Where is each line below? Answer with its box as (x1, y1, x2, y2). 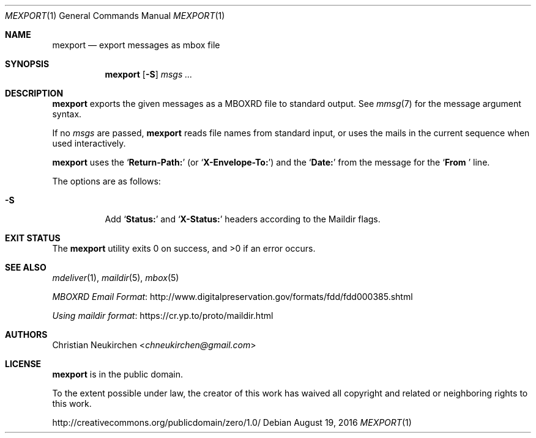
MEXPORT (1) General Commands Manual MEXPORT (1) (5, 10, 225, 21)
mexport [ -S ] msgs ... (105, 69, 193, 79)
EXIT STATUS (5, 233, 61, 243)
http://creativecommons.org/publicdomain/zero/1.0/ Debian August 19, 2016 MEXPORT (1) (52, 417, 412, 428)
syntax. (52, 109, 82, 119)
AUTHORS (5, 329, 48, 340)
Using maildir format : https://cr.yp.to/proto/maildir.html (52, 310, 274, 321)
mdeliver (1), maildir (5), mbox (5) (52, 272, 179, 283)
